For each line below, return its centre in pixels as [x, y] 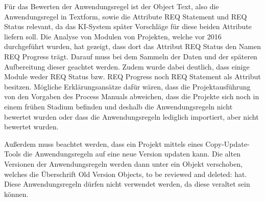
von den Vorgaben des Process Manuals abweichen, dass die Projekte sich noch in [132, 96]
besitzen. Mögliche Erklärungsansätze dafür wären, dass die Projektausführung [127, 86]
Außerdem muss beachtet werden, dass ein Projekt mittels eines [104, 143]
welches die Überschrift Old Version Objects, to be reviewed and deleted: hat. [126, 174]
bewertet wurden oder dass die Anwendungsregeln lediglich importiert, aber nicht [131, 116]
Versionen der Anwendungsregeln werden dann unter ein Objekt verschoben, [124, 163]
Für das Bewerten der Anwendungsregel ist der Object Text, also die [112, 6]
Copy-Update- [227, 143]
